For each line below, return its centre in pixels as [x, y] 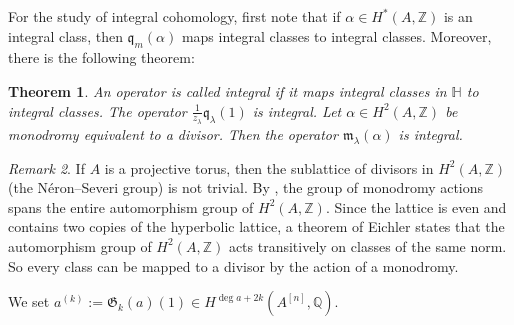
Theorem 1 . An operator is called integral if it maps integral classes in [227, 90]
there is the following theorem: [101, 57]
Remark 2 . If [46, 167]
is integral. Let [297, 110]
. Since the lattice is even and [416, 206]
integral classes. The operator [97, 110]
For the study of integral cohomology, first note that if [174, 16]
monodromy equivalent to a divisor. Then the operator [173, 133]
